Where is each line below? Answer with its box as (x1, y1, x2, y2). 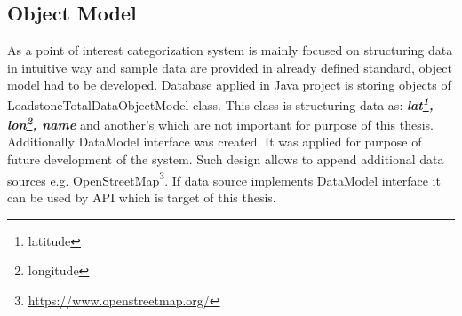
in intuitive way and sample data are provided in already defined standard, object (7, 58, 452, 76)
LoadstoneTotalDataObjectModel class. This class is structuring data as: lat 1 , (7, 92, 434, 114)
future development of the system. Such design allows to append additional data (7, 150, 444, 169)
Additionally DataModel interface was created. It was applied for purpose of (7, 132, 422, 151)
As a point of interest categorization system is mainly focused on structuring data (7, 41, 453, 59)
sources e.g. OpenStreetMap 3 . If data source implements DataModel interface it (7, 168, 441, 189)
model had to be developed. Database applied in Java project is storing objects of (7, 75, 451, 94)
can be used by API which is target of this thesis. (7, 187, 276, 206)
